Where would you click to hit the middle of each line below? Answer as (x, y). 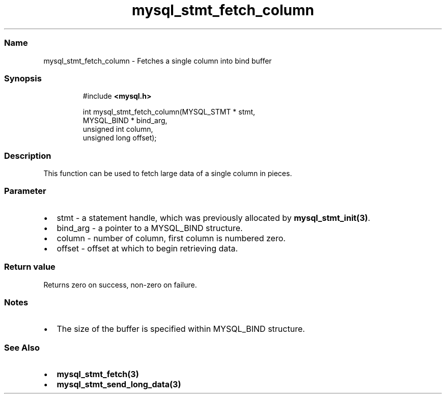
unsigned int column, (118, 129)
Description (28, 155)
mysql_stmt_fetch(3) (98, 374)
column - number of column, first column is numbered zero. (171, 238)
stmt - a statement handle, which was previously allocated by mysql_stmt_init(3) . (214, 218)
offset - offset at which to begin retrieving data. (147, 248)
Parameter (25, 191)
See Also (22, 347)
